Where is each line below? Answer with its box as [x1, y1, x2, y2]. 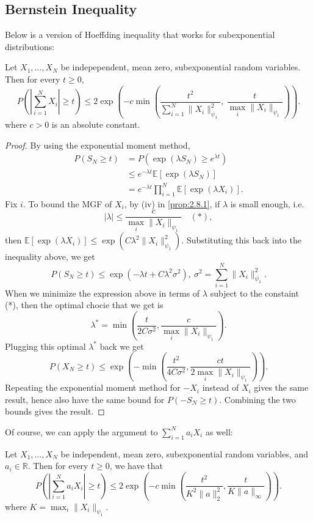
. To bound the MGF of [23, 197, 112, 210]
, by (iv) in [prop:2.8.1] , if [124, 197, 220, 210]
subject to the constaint [210, 286, 299, 299]
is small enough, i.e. [230, 197, 304, 210]
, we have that [109, 459, 163, 472]
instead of [202, 381, 239, 394]
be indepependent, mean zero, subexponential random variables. [60, 61, 301, 73]
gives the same [254, 381, 309, 394]
